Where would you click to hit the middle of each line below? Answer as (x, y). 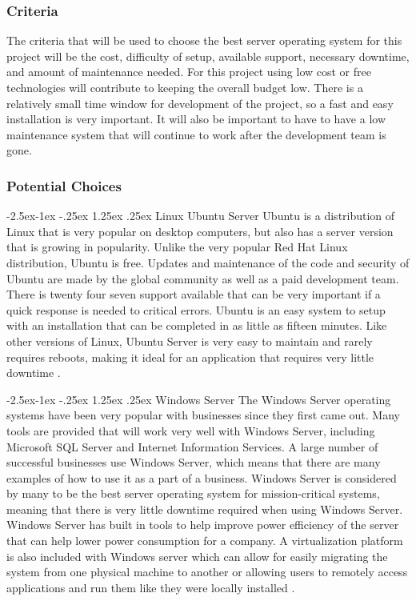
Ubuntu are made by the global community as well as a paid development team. (203, 278)
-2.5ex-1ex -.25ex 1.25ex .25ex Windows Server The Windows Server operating (199, 399)
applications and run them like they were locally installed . (151, 587)
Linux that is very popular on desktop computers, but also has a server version (200, 231)
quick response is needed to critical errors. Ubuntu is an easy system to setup (196, 309)
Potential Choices (64, 185)
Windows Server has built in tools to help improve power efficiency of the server (203, 525)
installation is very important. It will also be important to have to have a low (196, 119)
